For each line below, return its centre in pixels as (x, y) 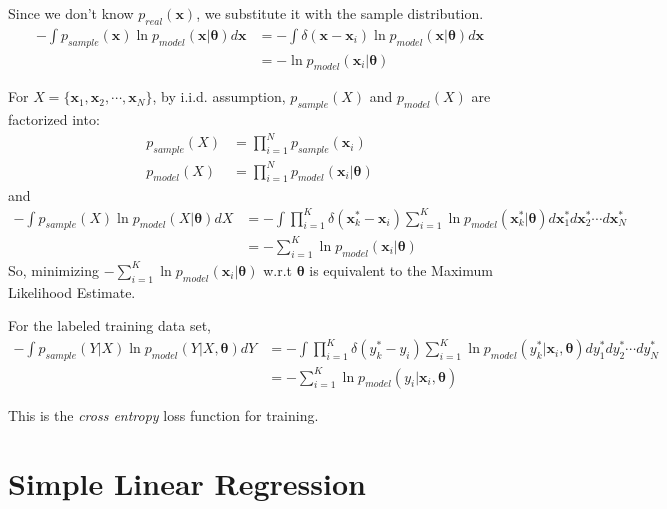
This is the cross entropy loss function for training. (163, 414)
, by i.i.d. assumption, (219, 96)
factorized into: (54, 119)
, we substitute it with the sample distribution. (340, 13)
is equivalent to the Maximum (401, 269)
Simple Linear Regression (187, 483)
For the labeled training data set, (109, 325)
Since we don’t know (71, 13)
